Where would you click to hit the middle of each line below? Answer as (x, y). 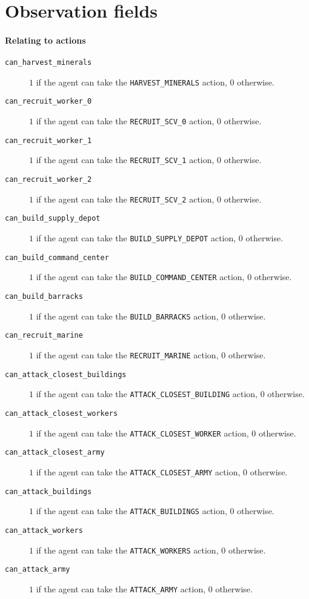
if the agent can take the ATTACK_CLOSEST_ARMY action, (138, 471)
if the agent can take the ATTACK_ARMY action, (121, 588)
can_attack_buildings (48, 491)
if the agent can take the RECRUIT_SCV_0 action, (125, 121)
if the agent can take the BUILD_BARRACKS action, (127, 316)
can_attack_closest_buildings (66, 374)
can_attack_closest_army (55, 453)
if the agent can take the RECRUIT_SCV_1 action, (125, 160)
